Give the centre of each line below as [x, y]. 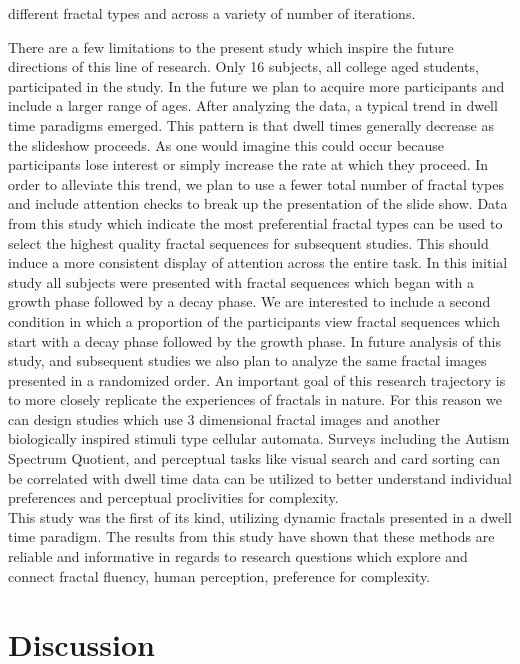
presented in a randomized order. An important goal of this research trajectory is [257, 379]
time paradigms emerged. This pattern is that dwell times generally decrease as [251, 124]
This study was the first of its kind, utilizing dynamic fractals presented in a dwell [260, 516]
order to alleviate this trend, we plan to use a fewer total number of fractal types [256, 183]
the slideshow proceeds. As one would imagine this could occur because [226, 144]
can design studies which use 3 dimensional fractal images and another [224, 418]
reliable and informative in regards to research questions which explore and [238, 556]
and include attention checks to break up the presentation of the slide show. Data [258, 203]
